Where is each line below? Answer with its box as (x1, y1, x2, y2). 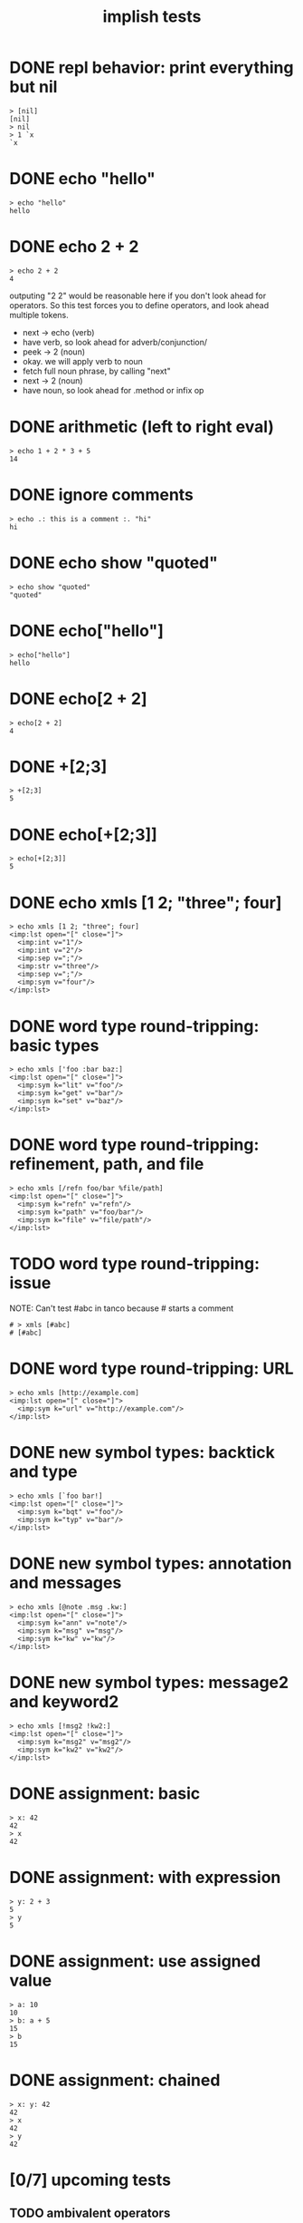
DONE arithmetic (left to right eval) (9, 417, 274, 437)
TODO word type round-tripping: (9, 1254, 260, 1275)
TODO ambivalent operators (9, 2206, 171, 2221)
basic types (9, 1035, 99, 1055)
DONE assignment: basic (9, 1783, 201, 1804)
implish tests (102, 6, 202, 27)
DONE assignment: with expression (9, 1868, 281, 1888)
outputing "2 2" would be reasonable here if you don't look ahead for (9, 290, 267, 301)
